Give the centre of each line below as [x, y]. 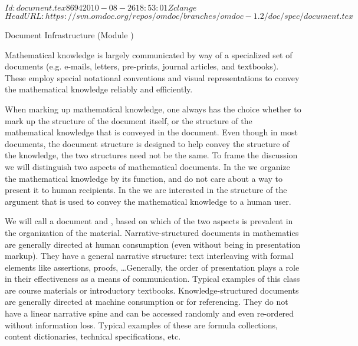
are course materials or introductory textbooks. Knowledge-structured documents [152, 290]
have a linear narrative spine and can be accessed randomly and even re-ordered [150, 313]
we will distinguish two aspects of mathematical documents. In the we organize [147, 166]
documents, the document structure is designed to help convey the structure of [147, 143]
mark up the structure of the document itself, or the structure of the [129, 120]
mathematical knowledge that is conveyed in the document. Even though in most [151, 132]
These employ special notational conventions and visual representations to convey [152, 77]
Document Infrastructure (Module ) [69, 35]
